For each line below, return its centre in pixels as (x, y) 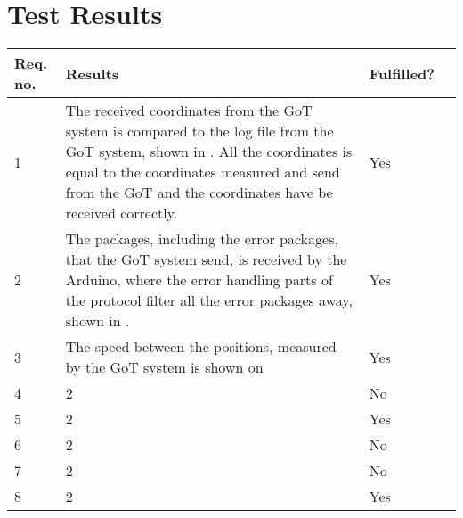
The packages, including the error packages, (202, 239)
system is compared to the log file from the (199, 131)
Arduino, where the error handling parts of (199, 280)
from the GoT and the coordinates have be (199, 193)
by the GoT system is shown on (164, 367)
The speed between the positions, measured (201, 347)
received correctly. (122, 213)
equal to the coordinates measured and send (203, 172)
